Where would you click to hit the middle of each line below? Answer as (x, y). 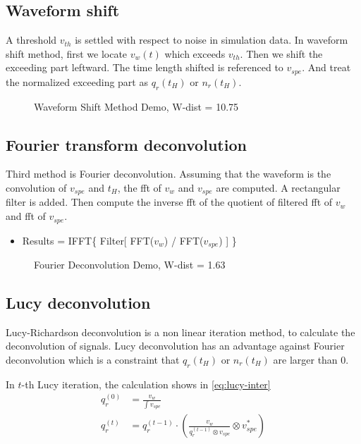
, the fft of (139, 188)
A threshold (31, 40)
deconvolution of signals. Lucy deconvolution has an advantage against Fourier (175, 346)
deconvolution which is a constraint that (93, 359)
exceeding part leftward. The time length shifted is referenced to (145, 67)
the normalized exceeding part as (77, 81)
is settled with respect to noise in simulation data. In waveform (212, 40)
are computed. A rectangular (278, 188)
